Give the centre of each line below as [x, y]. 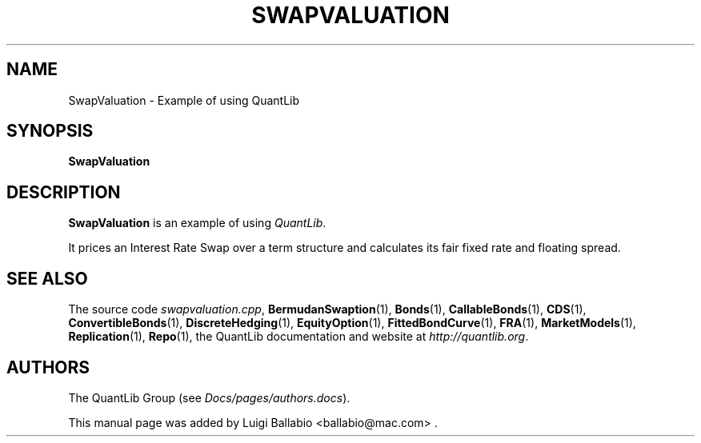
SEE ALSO [47, 278]
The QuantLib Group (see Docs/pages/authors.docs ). [209, 397]
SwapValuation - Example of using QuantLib [184, 100]
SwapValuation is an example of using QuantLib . [197, 223]
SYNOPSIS [50, 131]
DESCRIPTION [64, 192]
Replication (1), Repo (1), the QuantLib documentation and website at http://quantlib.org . [298, 337]
